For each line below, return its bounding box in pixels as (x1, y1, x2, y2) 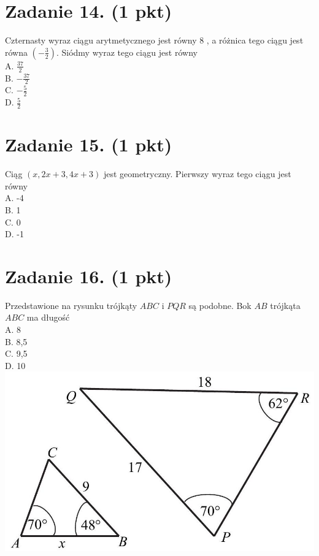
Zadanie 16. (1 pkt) (5, 263, 172, 288)
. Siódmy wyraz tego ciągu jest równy (56, 45, 198, 58)
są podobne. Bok (188, 299, 252, 311)
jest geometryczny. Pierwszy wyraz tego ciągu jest (103, 167, 291, 180)
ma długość (26, 311, 70, 324)
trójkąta (270, 299, 301, 311)
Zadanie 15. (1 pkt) (5, 132, 172, 157)
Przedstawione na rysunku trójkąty (5, 299, 137, 311)
